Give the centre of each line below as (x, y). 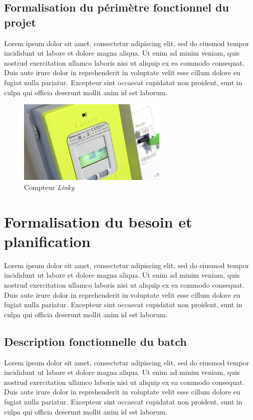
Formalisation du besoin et (98, 221)
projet (20, 22)
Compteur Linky (49, 187)
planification (47, 241)
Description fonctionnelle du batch (95, 341)
